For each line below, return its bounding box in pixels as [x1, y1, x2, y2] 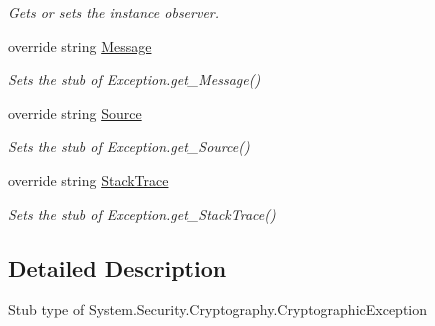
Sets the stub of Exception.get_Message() [8, 69, 261, 90]
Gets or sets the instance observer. [8, 2, 220, 22]
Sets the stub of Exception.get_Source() [8, 136, 250, 157]
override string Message [8, 35, 152, 56]
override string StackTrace [8, 169, 169, 190]
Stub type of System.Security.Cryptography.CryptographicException [8, 299, 428, 320]
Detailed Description [8, 252, 227, 283]
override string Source [8, 102, 142, 123]
